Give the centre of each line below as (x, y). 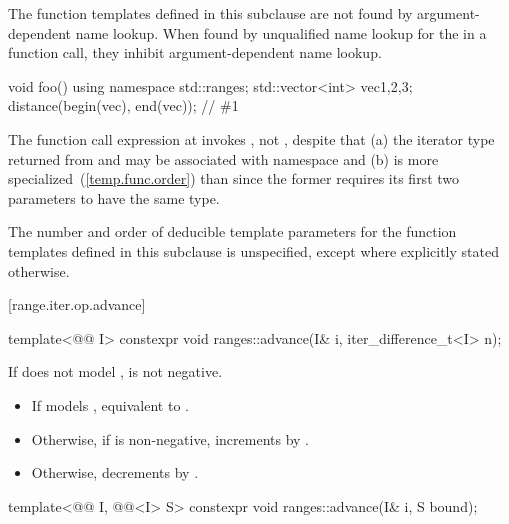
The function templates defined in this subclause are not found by (210, 13)
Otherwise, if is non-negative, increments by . (170, 438)
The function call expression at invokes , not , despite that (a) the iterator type (251, 138)
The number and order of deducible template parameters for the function (232, 231)
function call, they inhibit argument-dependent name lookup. (195, 52)
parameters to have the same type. (114, 197)
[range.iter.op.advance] (77, 304)
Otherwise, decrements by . (115, 472)
